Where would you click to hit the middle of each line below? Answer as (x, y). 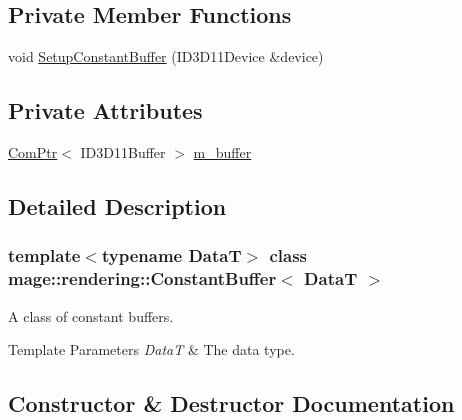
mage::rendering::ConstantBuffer (142, 278)
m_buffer (222, 152)
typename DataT (171, 255)
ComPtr (33, 152)
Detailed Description (117, 205)
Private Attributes (105, 110)
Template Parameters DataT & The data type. (151, 349)
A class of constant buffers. (91, 315)
